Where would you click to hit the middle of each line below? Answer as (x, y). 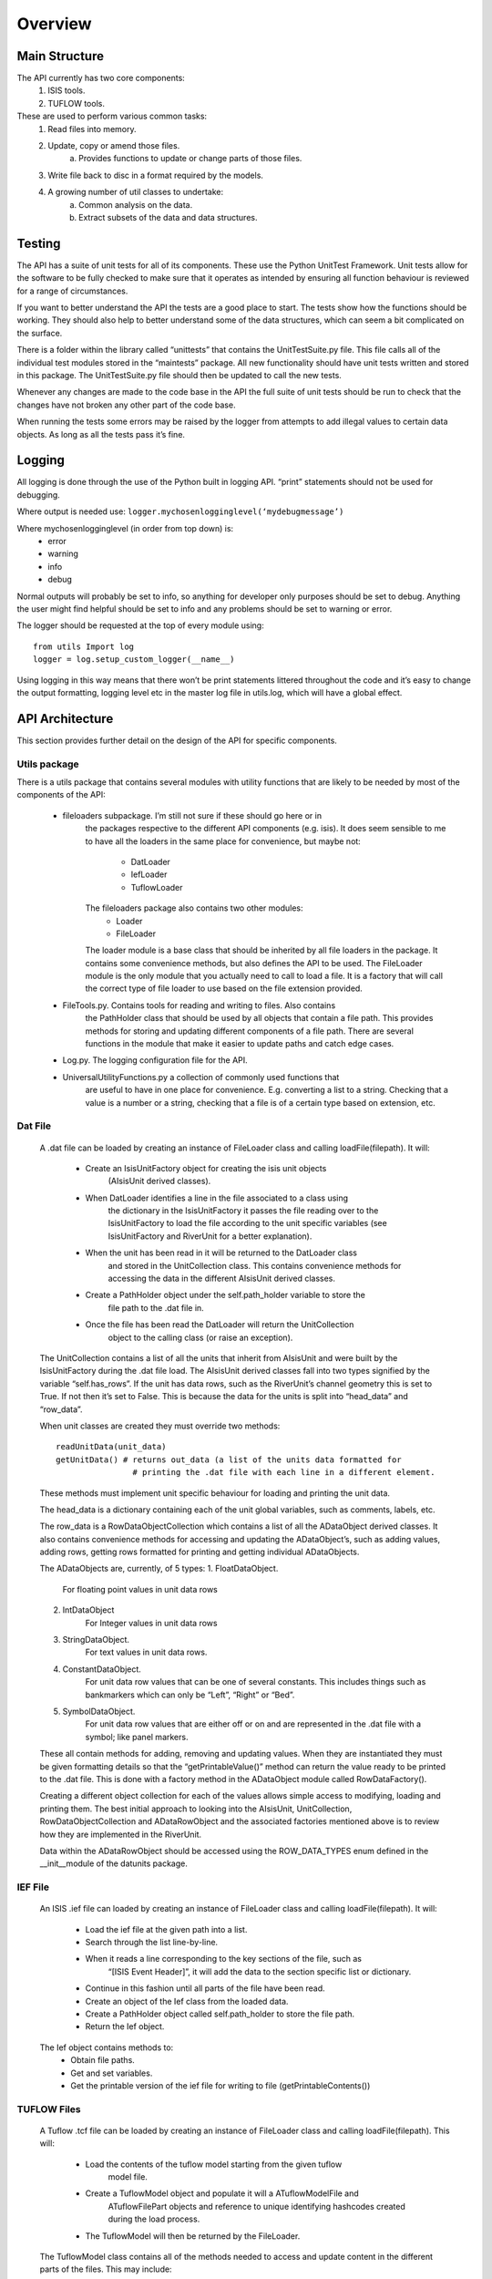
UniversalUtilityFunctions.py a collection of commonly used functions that (201, 1077)
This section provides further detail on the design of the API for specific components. (177, 740)
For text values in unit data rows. (146, 1652)
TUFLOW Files (49, 2109)
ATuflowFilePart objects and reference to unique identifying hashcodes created (256, 2206)
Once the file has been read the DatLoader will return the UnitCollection (220, 1325)
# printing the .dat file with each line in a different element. (284, 1473)
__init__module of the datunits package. (114, 1863)
